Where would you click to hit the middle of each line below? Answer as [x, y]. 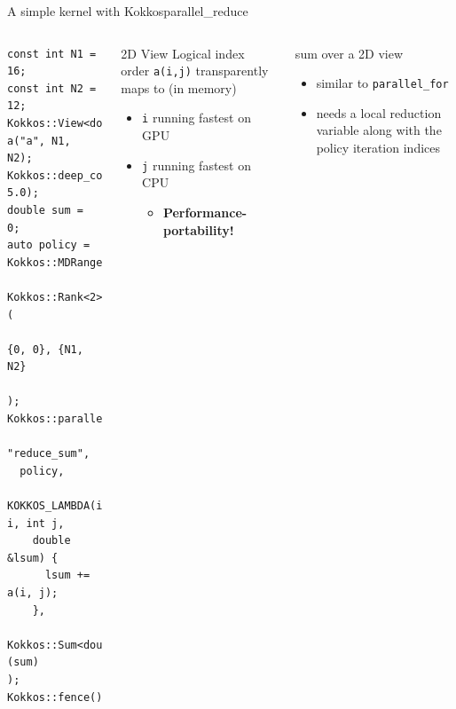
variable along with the [379, 130]
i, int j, [36, 523]
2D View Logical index [183, 53]
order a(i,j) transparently [195, 71]
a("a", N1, [39, 141]
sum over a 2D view [349, 53]
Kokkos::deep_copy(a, [71, 175]
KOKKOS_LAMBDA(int [61, 506]
